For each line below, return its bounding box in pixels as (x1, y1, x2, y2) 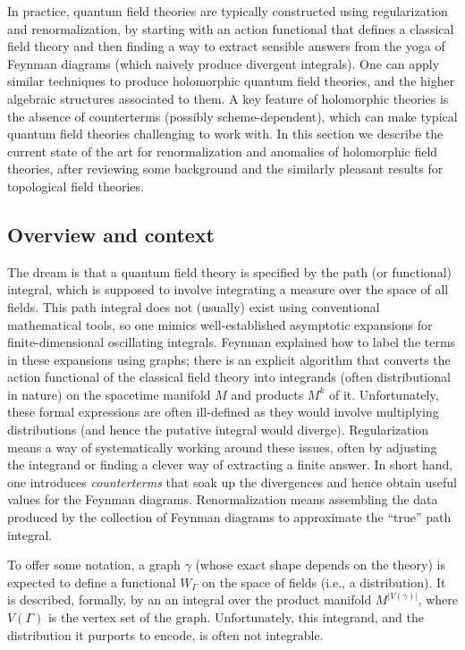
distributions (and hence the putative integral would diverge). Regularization (7, 420, 429, 439)
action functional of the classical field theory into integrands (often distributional (7, 367, 451, 386)
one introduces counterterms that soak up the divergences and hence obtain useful (7, 472, 457, 491)
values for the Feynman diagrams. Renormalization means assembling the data (7, 490, 438, 509)
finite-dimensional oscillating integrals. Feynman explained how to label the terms (7, 333, 456, 351)
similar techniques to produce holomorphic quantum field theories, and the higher (7, 72, 455, 90)
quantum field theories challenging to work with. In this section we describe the (7, 124, 444, 143)
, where (418, 590, 458, 609)
